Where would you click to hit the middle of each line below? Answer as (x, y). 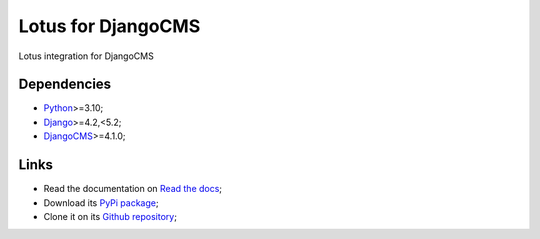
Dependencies (65, 84)
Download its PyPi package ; (101, 202)
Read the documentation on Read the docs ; (133, 189)
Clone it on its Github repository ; (110, 216)
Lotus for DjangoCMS (109, 26)
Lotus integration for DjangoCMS (86, 56)
